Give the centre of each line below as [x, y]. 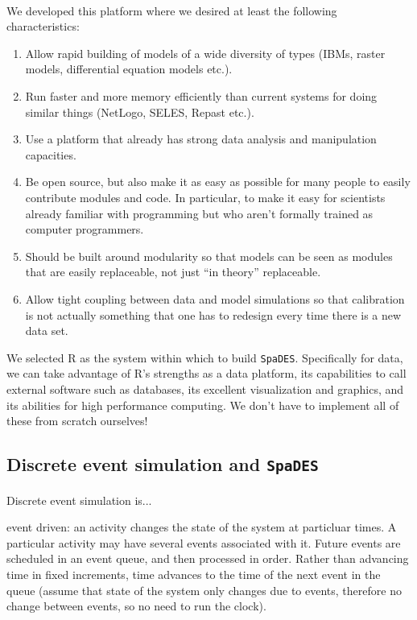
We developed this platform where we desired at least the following [172, 10]
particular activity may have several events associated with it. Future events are [204, 542]
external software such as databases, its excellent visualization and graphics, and [205, 389]
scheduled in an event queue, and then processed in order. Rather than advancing [208, 558]
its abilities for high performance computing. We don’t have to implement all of [203, 405]
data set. [47, 331]
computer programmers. [85, 229]
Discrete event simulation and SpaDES [163, 464]
